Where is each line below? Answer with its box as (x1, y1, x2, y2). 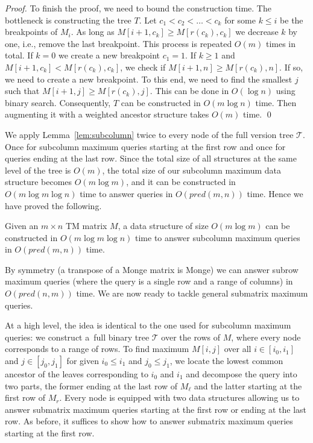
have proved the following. (5, 199, 102, 212)
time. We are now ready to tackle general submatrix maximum (76, 287, 308, 300)
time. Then (255, 96, 297, 108)
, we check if (120, 60, 166, 73)
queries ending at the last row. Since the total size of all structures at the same (5, 152, 297, 165)
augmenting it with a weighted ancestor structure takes (5, 108, 209, 121)
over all (224, 342, 251, 355)
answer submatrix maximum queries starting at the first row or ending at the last (5, 403, 307, 415)
